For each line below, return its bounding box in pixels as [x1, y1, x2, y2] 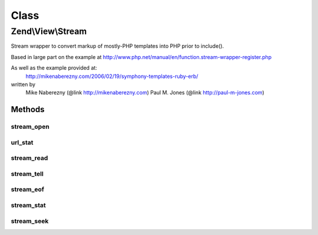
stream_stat [11, 201, 47, 209]
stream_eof [11, 185, 44, 194]
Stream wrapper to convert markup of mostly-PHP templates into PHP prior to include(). [11, 43, 224, 50]
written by [11, 80, 35, 88]
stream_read [11, 154, 48, 162]
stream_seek [11, 217, 49, 225]
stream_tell [11, 169, 44, 178]
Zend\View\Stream [11, 26, 87, 37]
